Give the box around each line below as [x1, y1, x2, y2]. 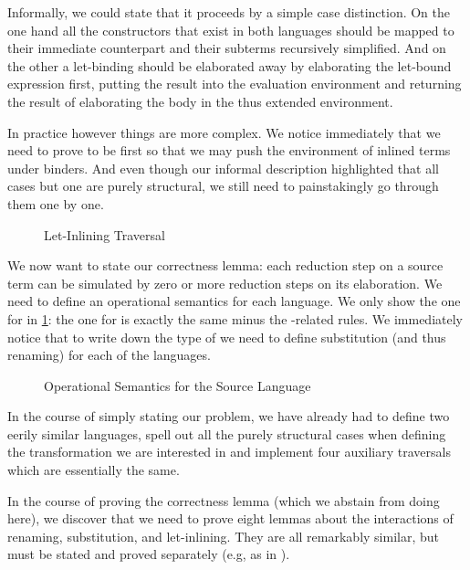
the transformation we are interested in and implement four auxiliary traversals [7, 442, 451, 461]
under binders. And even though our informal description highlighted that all [7, 158, 439, 177]
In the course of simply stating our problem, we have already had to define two [7, 406, 450, 426]
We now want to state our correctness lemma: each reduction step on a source [7, 256, 444, 275]
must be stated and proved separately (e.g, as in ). [7, 544, 290, 564]
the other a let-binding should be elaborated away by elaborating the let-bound [7, 56, 452, 75]
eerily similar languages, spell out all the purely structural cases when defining [7, 424, 446, 443]
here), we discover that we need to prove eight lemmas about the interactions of [7, 509, 454, 528]
